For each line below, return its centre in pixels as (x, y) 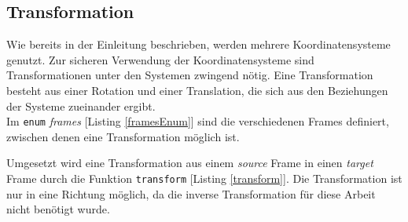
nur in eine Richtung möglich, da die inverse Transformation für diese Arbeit (191, 193)
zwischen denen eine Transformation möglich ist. (123, 136)
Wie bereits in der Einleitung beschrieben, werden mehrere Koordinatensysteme (198, 44)
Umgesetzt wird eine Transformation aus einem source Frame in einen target (190, 163)
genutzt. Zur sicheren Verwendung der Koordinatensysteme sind (160, 59)
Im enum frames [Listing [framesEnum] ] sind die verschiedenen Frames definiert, (198, 121)
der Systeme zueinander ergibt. (81, 106)
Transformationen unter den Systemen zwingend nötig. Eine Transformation (190, 75)
